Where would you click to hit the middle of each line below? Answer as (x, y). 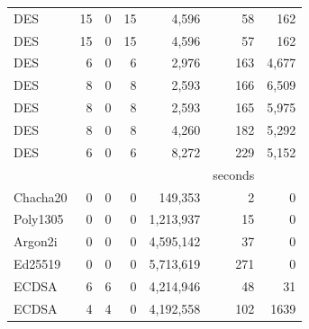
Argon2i (36, 241)
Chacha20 (41, 196)
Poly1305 (39, 219)
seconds (234, 174)
